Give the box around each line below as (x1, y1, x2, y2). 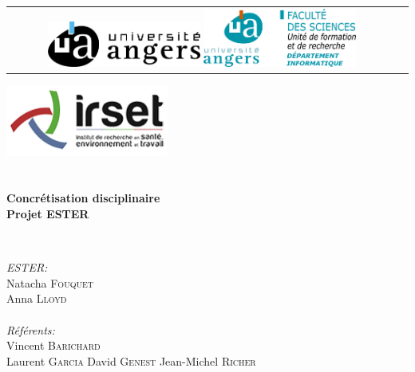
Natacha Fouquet (6, 274, 93, 291)
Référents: (6, 321, 55, 338)
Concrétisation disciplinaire (6, 190, 160, 206)
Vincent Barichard (6, 337, 101, 354)
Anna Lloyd (6, 290, 67, 307)
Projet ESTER (6, 205, 89, 221)
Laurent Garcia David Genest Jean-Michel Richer (6, 352, 256, 369)
